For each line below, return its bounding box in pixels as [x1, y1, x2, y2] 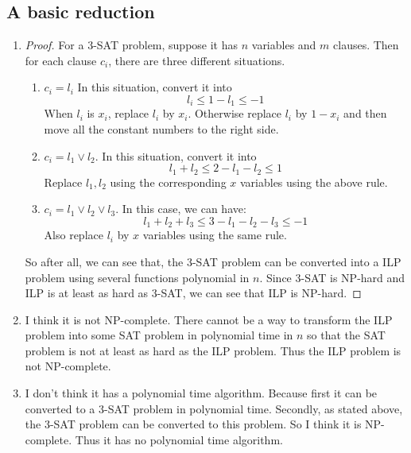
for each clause [25, 52, 97, 68]
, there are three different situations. [108, 52, 285, 68]
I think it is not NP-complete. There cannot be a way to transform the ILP [25, 311, 393, 327]
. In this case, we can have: [115, 200, 246, 217]
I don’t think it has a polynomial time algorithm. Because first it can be [25, 385, 378, 401]
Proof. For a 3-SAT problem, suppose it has [25, 37, 238, 53]
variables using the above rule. [239, 173, 388, 190]
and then [343, 105, 387, 122]
